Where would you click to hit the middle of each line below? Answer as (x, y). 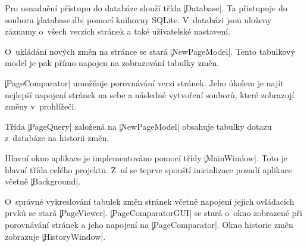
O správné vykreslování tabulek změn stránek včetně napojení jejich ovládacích (150, 201)
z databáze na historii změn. (57, 138)
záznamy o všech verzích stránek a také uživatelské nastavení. (118, 31)
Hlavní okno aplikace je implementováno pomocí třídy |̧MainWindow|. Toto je (146, 157)
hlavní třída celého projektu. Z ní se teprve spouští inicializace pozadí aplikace (148, 169)
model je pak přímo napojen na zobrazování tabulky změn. (112, 63)
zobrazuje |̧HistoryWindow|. (55, 236)
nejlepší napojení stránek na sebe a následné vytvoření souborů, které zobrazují (150, 94)
